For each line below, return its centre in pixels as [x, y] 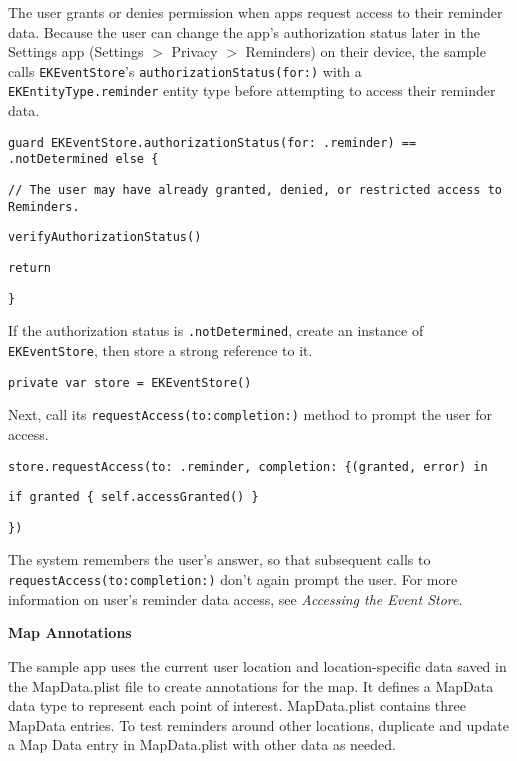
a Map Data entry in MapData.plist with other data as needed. [202, 744]
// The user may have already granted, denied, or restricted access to [255, 190]
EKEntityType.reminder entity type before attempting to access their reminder [252, 90]
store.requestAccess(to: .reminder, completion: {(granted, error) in [248, 466]
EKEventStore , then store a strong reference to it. [160, 349]
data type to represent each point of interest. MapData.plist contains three [237, 705]
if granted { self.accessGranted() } [133, 497]
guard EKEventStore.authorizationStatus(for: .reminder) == [212, 142]
